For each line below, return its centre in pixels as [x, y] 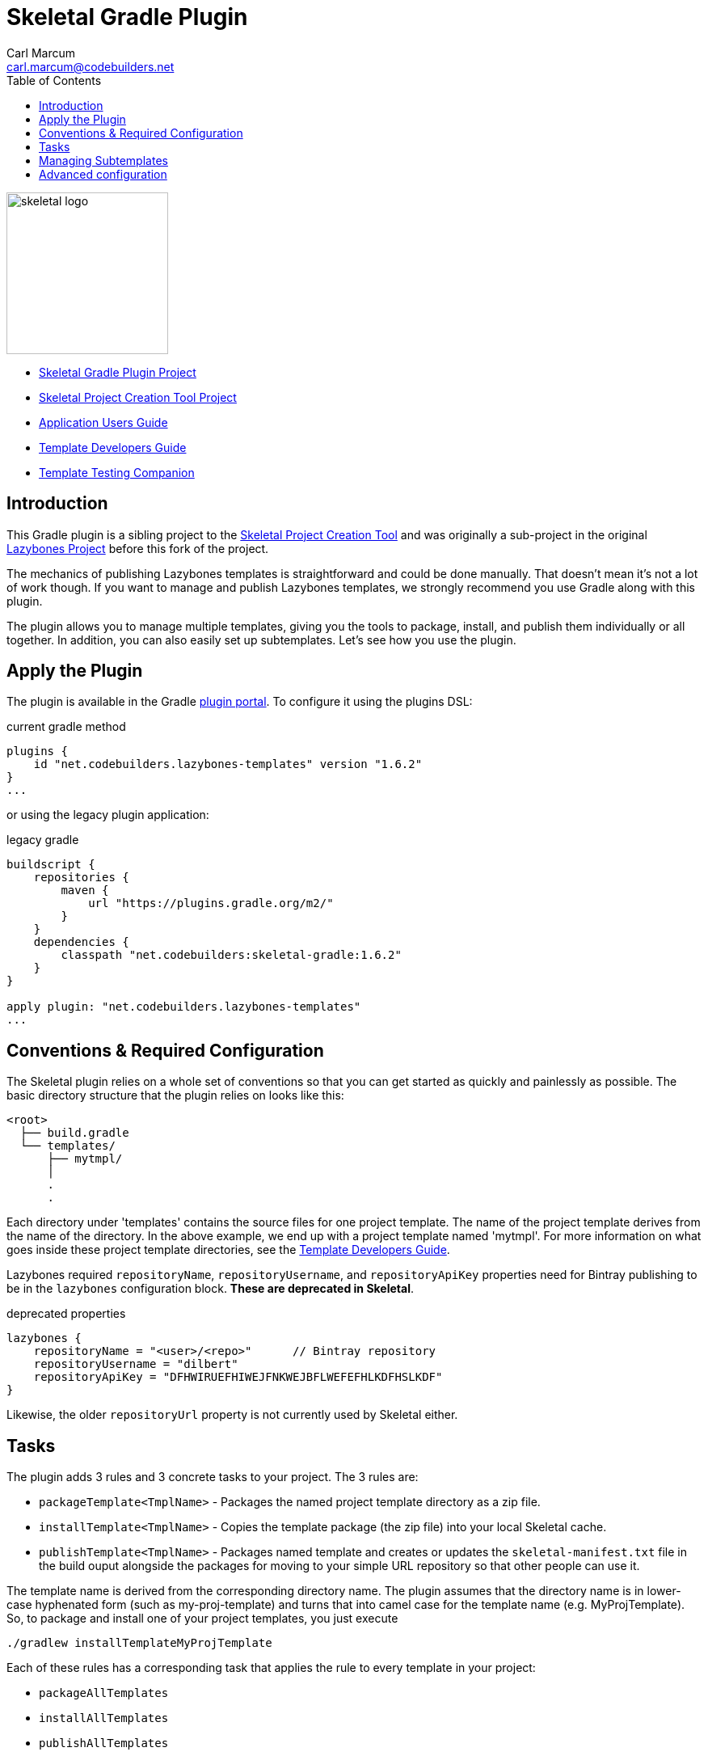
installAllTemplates [104, 1718]
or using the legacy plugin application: [108, 815]
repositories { [81, 878]
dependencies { [81, 942]
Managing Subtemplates [103, 160]
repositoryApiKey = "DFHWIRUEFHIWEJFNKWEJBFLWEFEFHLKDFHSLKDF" [238, 1377]
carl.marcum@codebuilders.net [91, 66]
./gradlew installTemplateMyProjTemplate [139, 1643]
